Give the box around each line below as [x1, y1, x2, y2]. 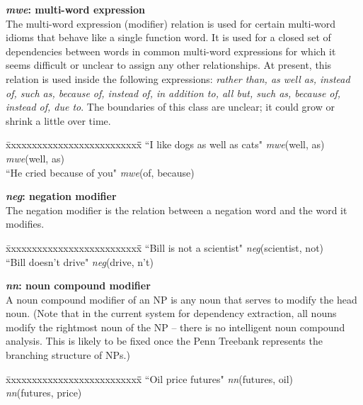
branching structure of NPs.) [6, 348, 130, 362]
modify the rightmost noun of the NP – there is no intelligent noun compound [6, 319, 345, 334]
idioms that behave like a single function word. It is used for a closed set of [6, 30, 331, 45]
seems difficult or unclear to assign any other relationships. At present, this [6, 57, 332, 72]
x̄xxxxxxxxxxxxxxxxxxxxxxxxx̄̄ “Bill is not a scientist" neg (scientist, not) [6, 240, 324, 255]
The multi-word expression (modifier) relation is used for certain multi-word [6, 16, 336, 30]
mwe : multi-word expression [6, 2, 145, 16]
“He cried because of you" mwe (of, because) [6, 165, 195, 179]
